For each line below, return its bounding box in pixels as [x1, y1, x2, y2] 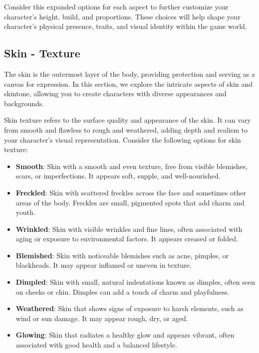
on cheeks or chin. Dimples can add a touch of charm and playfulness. [15, 286, 230, 297]
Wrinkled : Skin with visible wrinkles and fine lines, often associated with [15, 223, 243, 234]
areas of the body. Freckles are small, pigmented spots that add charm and [15, 197, 245, 207]
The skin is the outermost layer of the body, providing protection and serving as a [4, 68, 256, 79]
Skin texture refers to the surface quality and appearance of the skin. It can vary [4, 115, 251, 125]
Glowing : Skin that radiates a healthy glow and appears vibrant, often [15, 330, 235, 340]
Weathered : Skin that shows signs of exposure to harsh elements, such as [15, 303, 244, 314]
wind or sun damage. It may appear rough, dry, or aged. [15, 313, 188, 323]
